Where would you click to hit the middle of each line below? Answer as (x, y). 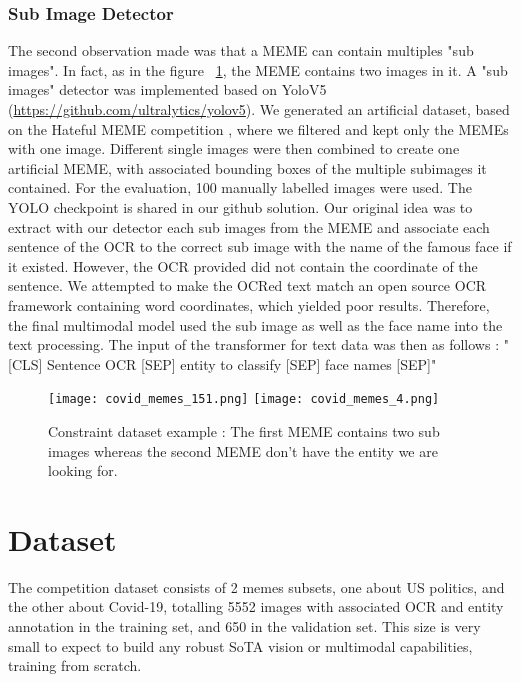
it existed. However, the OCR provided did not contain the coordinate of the (243, 265)
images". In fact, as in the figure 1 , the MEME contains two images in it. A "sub (258, 69)
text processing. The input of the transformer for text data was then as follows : (254, 344)
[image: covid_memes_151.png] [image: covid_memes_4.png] (244, 399)
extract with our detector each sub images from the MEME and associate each (249, 226)
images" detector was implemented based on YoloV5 (167, 89)
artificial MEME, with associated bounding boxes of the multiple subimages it (247, 167)
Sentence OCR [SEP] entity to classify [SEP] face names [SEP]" (242, 363)
